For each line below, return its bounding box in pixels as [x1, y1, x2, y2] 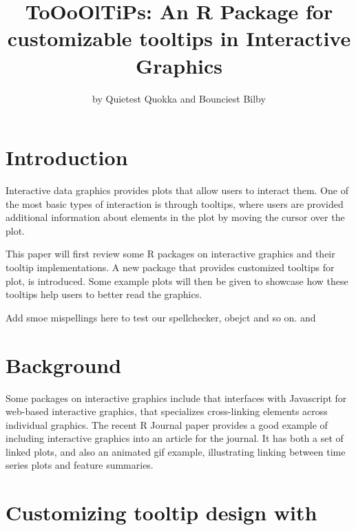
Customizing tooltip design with [6, 498, 317, 527]
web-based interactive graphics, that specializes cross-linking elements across [6, 404, 328, 418]
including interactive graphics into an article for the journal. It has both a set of [6, 431, 344, 445]
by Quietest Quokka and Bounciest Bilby [92, 91, 266, 105]
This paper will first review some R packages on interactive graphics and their [6, 246, 335, 261]
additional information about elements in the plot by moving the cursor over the [6, 210, 345, 224]
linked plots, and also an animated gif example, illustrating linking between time [6, 444, 346, 458]
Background [6, 350, 122, 379]
